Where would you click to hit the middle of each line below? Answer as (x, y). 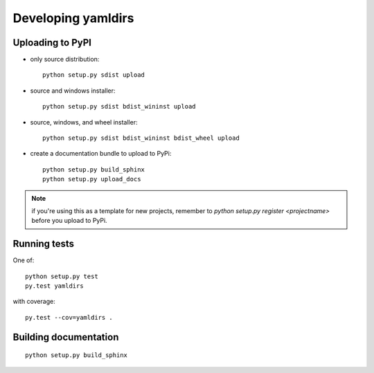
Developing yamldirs (73, 18)
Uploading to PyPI (52, 43)
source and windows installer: (73, 91)
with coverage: (34, 302)
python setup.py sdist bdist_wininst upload (119, 107)
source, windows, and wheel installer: (84, 122)
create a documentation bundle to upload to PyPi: (101, 154)
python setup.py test (62, 276)
